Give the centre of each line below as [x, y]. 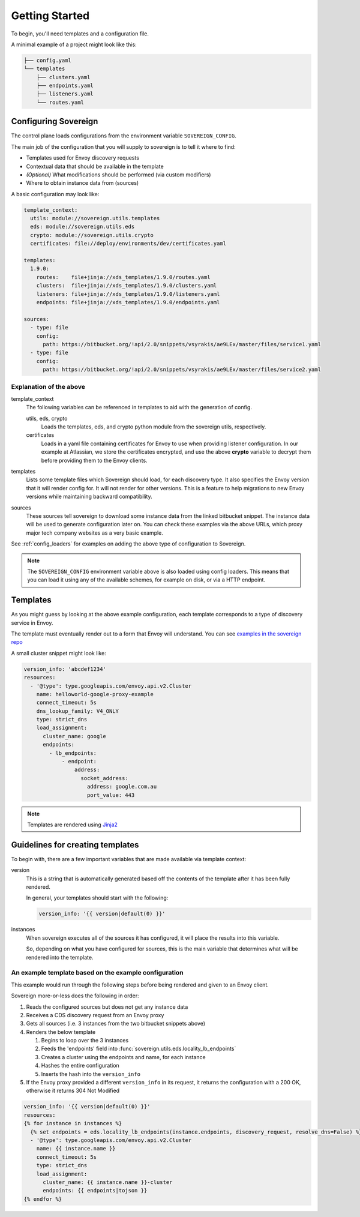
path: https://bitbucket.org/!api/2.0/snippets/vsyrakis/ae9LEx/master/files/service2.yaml [182, 370]
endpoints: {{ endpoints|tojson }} [95, 1191]
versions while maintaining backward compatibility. [89, 497]
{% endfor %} [43, 1199]
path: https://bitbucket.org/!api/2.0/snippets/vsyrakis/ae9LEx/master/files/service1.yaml [182, 344]
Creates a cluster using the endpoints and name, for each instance [124, 1057]
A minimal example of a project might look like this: [74, 44]
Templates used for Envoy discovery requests [82, 158]
